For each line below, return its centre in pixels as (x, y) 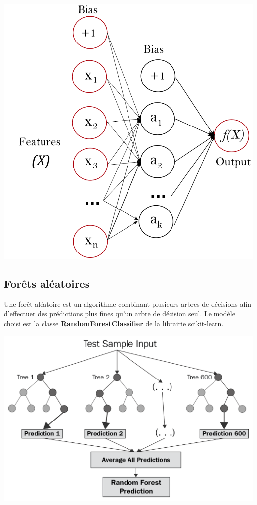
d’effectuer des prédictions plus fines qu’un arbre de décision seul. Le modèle (120, 314)
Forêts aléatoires (47, 283)
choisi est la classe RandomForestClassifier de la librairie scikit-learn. (114, 323)
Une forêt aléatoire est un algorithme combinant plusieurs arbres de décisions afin (128, 304)
